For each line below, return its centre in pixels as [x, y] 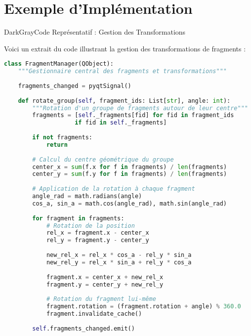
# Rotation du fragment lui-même [101, 299]
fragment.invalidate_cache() [94, 314]
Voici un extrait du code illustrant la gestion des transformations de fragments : [125, 48]
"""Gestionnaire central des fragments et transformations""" [123, 71]
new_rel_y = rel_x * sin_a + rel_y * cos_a [119, 262]
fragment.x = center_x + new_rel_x [105, 277]
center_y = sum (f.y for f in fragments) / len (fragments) [130, 174]
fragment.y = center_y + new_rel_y [105, 284]
